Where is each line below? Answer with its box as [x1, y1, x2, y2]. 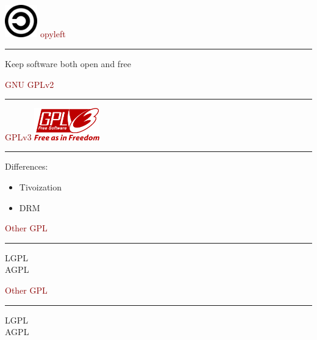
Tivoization [19, 181, 62, 194]
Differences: [5, 160, 48, 173]
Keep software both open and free [5, 57, 132, 70]
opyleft [40, 27, 66, 40]
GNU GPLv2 [5, 78, 54, 90]
